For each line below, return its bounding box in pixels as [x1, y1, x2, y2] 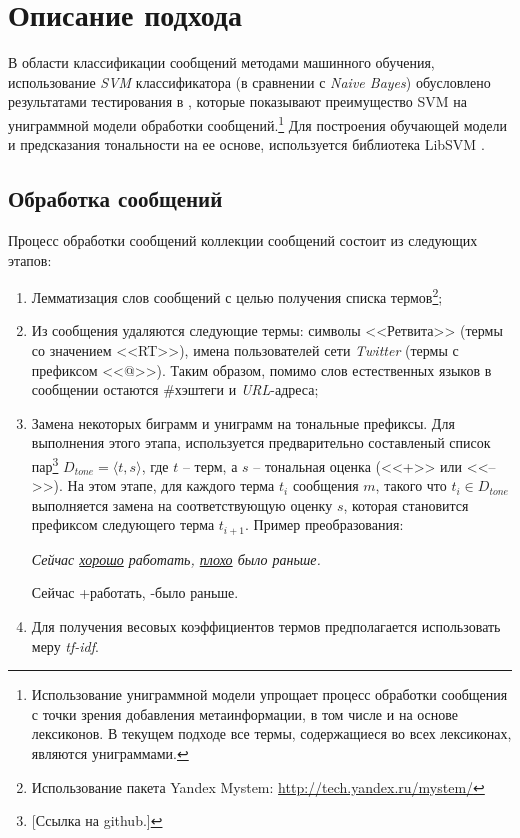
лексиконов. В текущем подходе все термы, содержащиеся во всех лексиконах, [31, 723, 512, 744]
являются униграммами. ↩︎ [31, 743, 189, 763]
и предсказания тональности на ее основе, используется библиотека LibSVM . [8, 134, 485, 155]
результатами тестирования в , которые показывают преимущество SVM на [8, 91, 468, 112]
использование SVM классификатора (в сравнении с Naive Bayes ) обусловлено [8, 71, 491, 92]
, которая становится [343, 494, 469, 515]
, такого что [375, 475, 447, 496]
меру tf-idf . [31, 635, 99, 656]
